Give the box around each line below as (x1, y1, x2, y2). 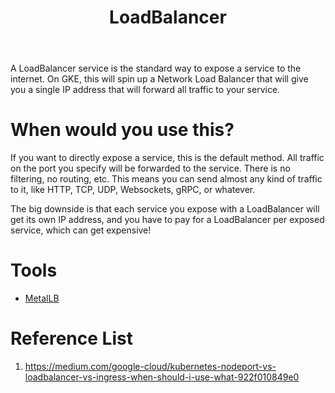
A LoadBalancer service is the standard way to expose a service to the (10, 62, 302, 75)
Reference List (10, 327, 133, 350)
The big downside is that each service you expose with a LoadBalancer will (10, 203, 320, 215)
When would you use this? (10, 119, 235, 141)
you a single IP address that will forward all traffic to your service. (10, 84, 281, 96)
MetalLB (24, 292, 60, 305)
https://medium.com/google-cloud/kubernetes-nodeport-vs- (24, 361, 277, 372)
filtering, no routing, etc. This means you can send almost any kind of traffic (10, 173, 323, 185)
